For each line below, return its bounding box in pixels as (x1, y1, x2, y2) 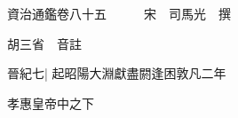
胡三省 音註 (7, 34, 82, 52)
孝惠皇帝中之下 (7, 93, 94, 112)
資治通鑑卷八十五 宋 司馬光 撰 (7, 4, 231, 22)
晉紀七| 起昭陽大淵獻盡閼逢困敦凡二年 (7, 64, 226, 83)
